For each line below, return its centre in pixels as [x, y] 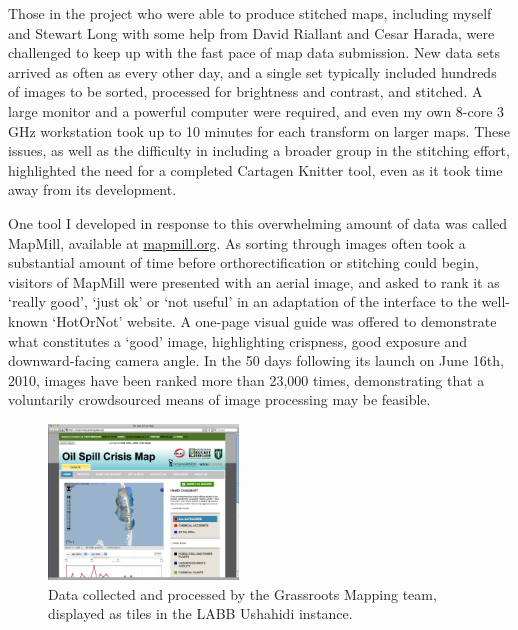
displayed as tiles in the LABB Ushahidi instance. [200, 613]
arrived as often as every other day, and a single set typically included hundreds [252, 71]
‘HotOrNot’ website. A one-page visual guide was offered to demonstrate [274, 320]
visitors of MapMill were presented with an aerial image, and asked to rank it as [254, 281]
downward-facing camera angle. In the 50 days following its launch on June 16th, [256, 360]
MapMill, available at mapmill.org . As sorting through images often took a [237, 242]
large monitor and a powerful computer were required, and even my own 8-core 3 [256, 110]
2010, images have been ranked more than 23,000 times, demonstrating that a [246, 379]
